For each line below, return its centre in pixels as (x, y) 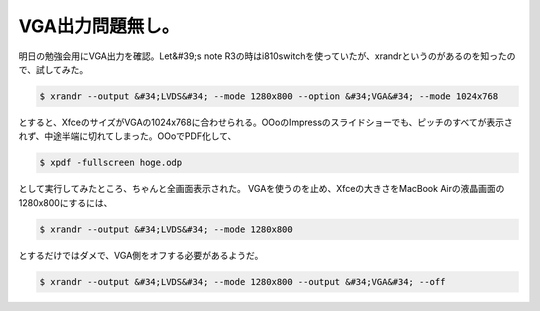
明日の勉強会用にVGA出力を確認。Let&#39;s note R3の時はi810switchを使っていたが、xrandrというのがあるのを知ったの (267, 56)
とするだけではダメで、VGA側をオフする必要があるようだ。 (141, 255)
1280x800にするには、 (65, 202)
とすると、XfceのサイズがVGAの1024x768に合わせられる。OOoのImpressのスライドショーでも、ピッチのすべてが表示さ (266, 122)
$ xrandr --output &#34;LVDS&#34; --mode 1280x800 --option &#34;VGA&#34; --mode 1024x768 (269, 96)
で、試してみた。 (53, 69)
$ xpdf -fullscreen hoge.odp (111, 163)
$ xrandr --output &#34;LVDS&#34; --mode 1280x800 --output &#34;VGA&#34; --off (242, 281)
